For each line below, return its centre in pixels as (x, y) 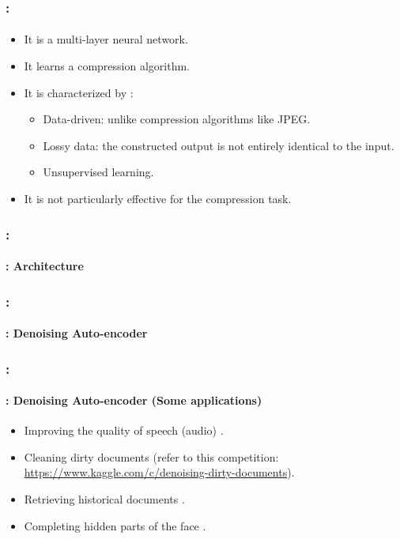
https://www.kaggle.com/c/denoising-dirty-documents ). (159, 472)
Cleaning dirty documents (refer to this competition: (151, 456)
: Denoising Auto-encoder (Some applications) (134, 400)
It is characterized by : (79, 92)
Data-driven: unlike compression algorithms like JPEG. (177, 119)
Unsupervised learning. (98, 172)
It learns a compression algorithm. (107, 66)
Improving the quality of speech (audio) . (124, 430)
